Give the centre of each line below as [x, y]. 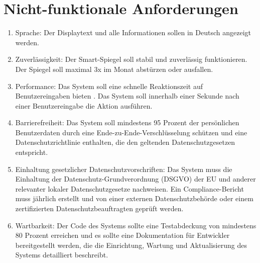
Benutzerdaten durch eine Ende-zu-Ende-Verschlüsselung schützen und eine [131, 132]
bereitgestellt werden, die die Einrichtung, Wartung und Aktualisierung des [131, 245]
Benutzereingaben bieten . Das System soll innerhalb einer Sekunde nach [127, 96]
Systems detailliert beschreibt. [62, 255]
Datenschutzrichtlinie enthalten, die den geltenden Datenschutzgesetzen [125, 142]
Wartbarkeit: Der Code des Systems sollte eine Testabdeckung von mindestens [136, 225]
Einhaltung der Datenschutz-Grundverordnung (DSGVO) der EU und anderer [136, 179]
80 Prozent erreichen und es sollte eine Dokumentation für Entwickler [122, 235]
